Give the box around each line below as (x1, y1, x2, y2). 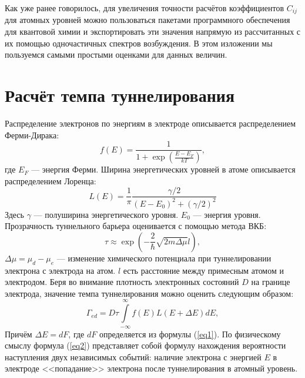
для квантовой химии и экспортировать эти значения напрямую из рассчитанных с (5, 25, 301, 38)
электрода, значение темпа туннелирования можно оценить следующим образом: (5, 287, 294, 299)
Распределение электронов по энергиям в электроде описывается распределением (5, 117, 296, 129)
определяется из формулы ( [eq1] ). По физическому (99, 327, 281, 340)
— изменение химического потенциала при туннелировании (56, 251, 272, 264)
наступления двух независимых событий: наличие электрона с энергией (5, 350, 262, 363)
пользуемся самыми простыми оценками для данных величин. (5, 48, 227, 61)
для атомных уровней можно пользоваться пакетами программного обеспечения (5, 14, 290, 26)
